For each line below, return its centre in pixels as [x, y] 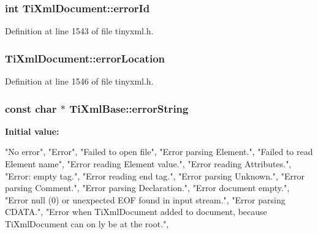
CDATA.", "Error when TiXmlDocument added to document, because [136, 212]
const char [31, 108]
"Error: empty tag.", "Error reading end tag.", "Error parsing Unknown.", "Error [155, 175]
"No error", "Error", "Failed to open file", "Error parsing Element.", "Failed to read [159, 152]
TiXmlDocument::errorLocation [85, 58]
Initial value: [32, 131]
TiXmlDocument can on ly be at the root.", [87, 224]
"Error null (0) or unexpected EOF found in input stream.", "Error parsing [145, 199]
